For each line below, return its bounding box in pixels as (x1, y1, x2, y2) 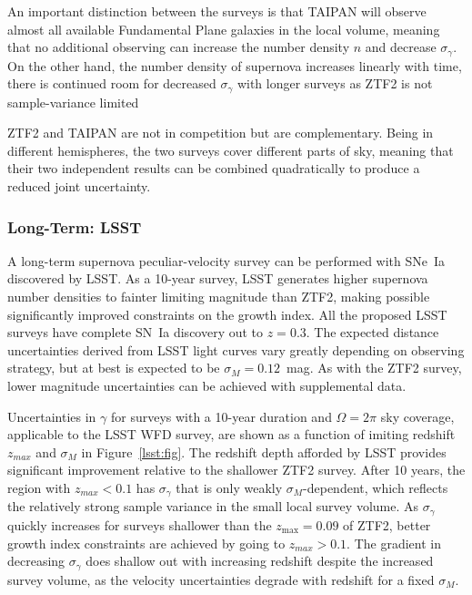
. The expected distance (306, 323, 439, 342)
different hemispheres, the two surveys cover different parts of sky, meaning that (7, 140, 454, 159)
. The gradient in (346, 533, 441, 552)
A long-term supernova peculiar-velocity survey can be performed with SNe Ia (7, 251, 446, 270)
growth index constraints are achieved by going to (7, 533, 286, 552)
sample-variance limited (7, 92, 139, 111)
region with (7, 478, 71, 497)
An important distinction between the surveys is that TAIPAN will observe (7, 2, 427, 20)
